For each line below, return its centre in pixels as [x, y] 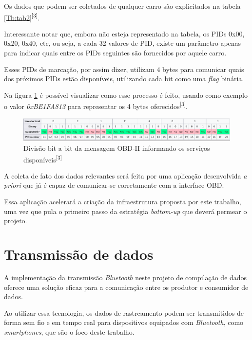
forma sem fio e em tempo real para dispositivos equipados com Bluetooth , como [124, 322]
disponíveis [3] [43, 159]
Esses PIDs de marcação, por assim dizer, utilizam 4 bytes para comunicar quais [124, 69]
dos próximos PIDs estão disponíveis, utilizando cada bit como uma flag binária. [124, 79]
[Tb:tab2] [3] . [22, 17]
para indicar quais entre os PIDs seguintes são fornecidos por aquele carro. [115, 53]
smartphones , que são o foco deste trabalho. [69, 331]
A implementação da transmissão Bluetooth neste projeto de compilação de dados [126, 277]
